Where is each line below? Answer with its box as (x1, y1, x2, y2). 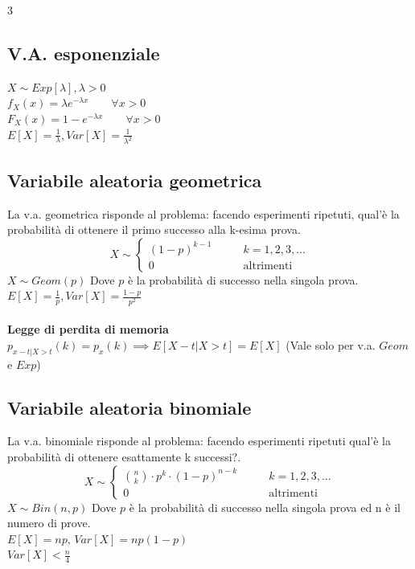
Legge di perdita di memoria (7, 321, 169, 338)
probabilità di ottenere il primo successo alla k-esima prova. (7, 221, 301, 238)
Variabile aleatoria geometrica (7, 167, 262, 192)
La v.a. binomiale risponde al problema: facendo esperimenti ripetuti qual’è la (7, 432, 391, 449)
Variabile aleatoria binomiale (7, 395, 252, 420)
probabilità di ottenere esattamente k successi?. (7, 448, 241, 465)
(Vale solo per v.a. (286, 336, 376, 353)
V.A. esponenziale (7, 40, 160, 65)
